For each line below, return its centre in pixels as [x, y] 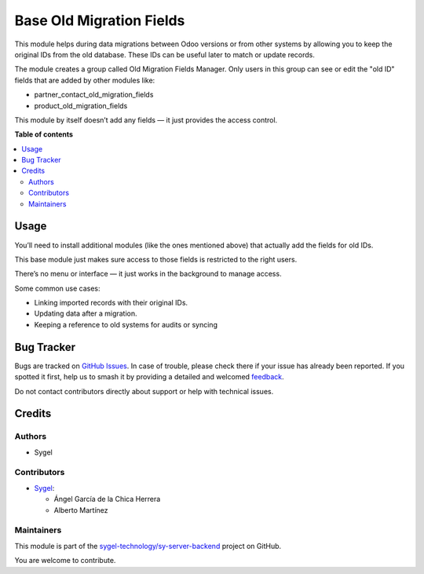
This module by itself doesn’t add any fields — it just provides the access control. [146, 120]
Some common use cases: [58, 288]
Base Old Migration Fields [100, 20]
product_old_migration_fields [81, 105]
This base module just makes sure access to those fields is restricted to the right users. [156, 259]
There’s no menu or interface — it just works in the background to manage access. [148, 274]
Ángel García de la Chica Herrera [107, 499]
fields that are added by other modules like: [85, 80]
